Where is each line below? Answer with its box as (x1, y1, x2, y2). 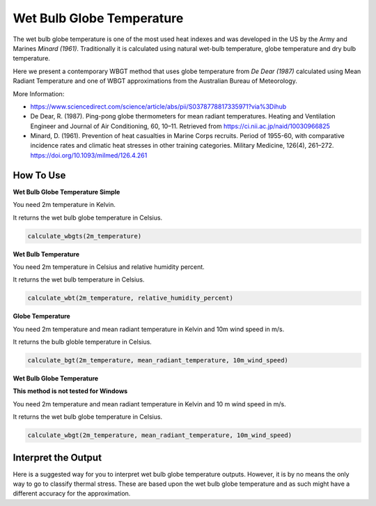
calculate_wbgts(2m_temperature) (27, 232, 142, 240)
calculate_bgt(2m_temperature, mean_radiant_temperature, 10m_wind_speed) (27, 356, 289, 365)
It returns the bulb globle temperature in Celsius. (13, 338, 152, 346)
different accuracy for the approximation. (13, 489, 131, 498)
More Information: (13, 89, 65, 98)
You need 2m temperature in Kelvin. (13, 201, 116, 209)
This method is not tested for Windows (13, 387, 128, 395)
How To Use (13, 169, 66, 181)
